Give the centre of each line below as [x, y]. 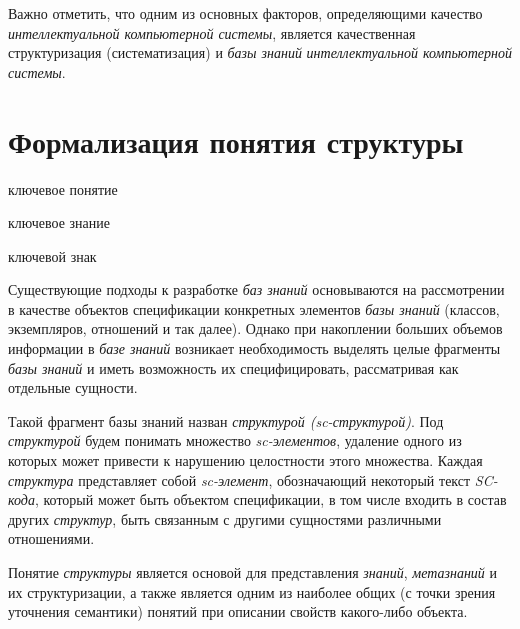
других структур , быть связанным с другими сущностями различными [225, 518]
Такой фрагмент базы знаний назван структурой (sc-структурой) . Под [226, 420]
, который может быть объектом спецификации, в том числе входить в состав [270, 499]
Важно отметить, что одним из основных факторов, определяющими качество [245, 13]
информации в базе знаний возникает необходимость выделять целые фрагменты [254, 348]
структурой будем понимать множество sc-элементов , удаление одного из [235, 440]
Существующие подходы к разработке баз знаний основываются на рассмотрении [256, 289]
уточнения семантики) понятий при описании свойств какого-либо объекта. [238, 611]
